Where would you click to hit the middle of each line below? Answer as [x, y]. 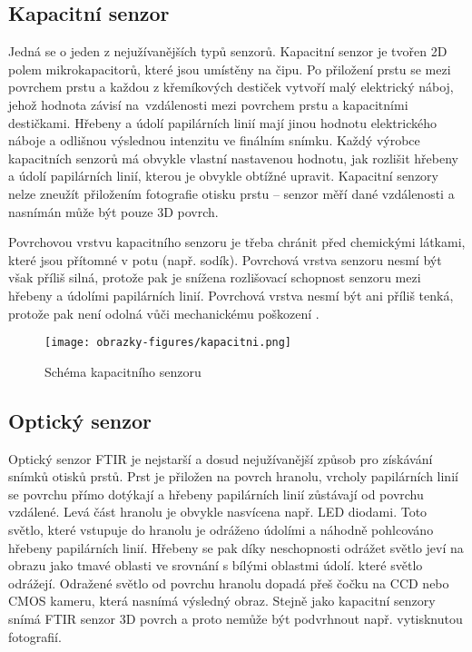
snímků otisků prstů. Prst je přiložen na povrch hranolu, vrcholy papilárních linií [233, 476]
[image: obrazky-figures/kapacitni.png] [168, 343]
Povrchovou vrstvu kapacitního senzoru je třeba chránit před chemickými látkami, [237, 242]
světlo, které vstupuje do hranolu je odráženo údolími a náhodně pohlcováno [221, 529]
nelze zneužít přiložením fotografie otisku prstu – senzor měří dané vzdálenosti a [231, 193]
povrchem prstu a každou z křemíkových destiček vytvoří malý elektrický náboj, [231, 87]
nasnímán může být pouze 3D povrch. [113, 211]
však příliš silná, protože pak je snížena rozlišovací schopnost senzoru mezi [215, 277]
